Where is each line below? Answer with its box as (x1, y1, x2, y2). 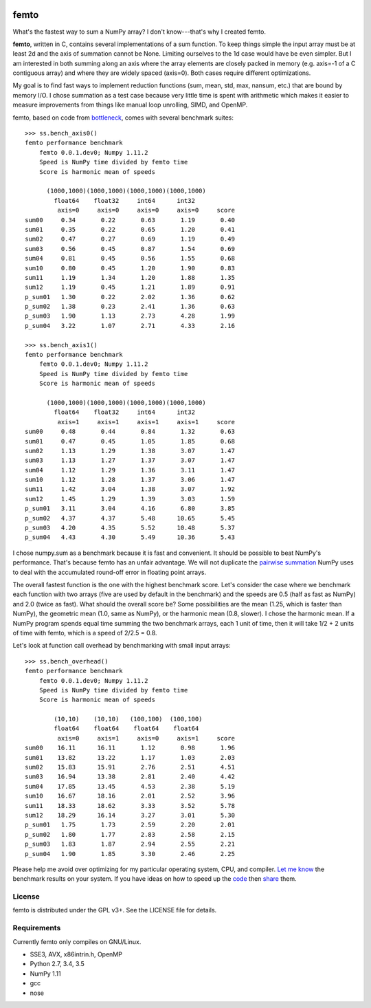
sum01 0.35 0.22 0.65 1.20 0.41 (25, 226, 235, 233)
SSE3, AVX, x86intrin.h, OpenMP (30, 950, 123, 958)
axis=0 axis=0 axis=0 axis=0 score (57, 206, 235, 215)
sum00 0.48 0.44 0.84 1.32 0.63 (25, 428, 235, 436)
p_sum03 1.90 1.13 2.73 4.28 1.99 (25, 312, 235, 320)
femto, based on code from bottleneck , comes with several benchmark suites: (12, 113, 234, 122)
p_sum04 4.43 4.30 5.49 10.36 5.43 (25, 534, 235, 541)
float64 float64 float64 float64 (54, 725, 199, 732)
